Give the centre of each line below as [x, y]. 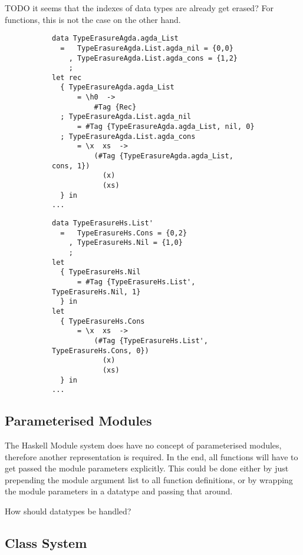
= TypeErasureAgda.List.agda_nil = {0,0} [147, 48]
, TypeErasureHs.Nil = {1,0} [126, 243]
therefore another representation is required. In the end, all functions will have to [151, 456]
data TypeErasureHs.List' [103, 223]
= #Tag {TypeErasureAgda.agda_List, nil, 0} [166, 127]
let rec [67, 77]
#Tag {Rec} [115, 107]
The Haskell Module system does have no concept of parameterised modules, [143, 445]
